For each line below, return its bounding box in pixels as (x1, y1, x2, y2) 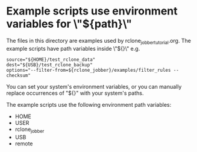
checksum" (6, 72, 31, 78)
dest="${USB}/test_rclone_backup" (6, 62, 93, 68)
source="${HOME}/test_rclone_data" (6, 56, 96, 63)
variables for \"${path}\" (6, 17, 133, 31)
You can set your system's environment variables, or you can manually (6, 83, 182, 90)
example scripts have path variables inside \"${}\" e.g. (6, 45, 140, 52)
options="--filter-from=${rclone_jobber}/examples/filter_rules (6, 67, 171, 73)
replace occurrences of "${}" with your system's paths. (6, 89, 144, 97)
